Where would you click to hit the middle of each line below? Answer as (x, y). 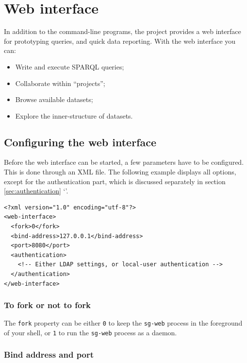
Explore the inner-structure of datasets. (74, 115)
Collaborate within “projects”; (60, 83)
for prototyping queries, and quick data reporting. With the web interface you (120, 41)
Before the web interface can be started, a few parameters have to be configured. (124, 162)
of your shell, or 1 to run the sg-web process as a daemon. (91, 333)
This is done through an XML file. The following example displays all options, (120, 172)
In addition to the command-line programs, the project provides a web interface (123, 31)
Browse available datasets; (54, 99)
